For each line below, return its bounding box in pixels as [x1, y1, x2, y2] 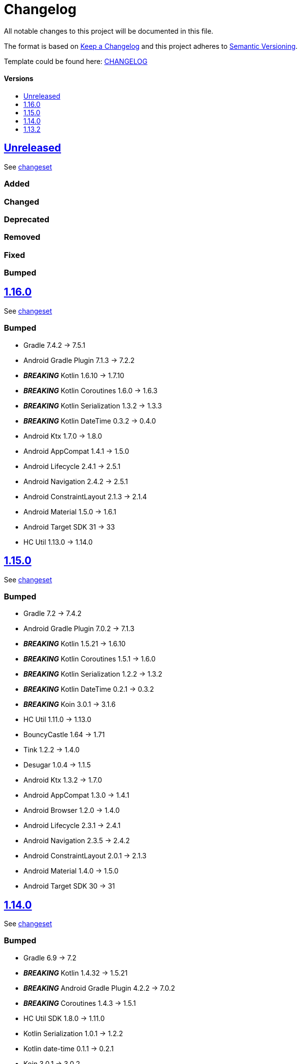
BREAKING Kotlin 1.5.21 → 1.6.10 [23, 639, 126, 648]
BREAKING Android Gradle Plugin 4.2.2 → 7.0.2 [23, 983, 175, 992]
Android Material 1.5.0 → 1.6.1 [23, 507, 117, 516]
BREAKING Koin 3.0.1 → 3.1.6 [23, 700, 116, 709]
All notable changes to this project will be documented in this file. [4, 26, 214, 35]
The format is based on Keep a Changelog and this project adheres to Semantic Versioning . [4, 42, 298, 50]
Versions [4, 74, 34, 83]
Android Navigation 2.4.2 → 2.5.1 [23, 477, 128, 486]
